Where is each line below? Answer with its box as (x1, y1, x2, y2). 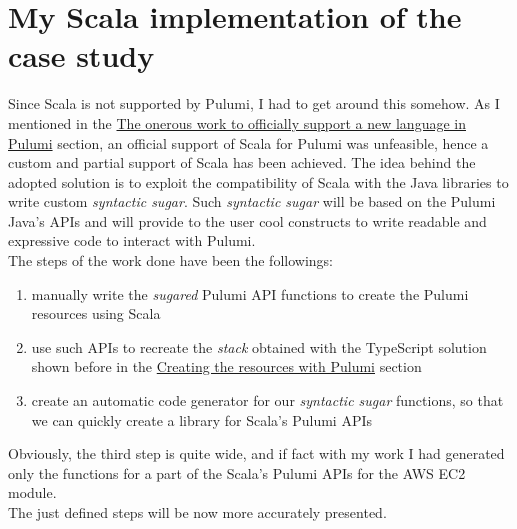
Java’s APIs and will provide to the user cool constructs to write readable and (8, 210, 487, 231)
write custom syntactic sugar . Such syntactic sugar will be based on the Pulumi (8, 191, 496, 212)
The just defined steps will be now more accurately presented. (8, 502, 387, 522)
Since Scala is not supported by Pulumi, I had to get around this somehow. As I (8, 93, 500, 114)
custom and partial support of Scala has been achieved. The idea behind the (8, 152, 476, 173)
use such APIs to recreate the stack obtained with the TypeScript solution (31, 336, 487, 357)
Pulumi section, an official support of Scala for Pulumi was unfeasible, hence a (8, 132, 489, 153)
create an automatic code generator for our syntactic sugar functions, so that (31, 390, 504, 411)
